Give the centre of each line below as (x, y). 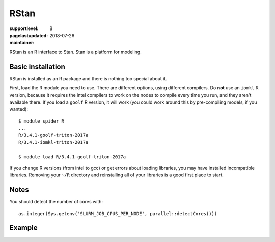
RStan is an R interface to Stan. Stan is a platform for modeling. (76, 52)
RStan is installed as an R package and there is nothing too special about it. (88, 78)
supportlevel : (24, 28)
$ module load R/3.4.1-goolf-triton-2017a (72, 157)
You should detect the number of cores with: (56, 202)
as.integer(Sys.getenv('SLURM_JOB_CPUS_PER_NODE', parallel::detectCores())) (118, 213)
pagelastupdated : (29, 35)
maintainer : (22, 43)
